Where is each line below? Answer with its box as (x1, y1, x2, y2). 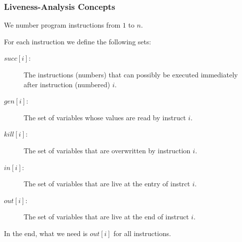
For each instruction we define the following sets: (4, 36, 151, 46)
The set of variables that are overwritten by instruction (24, 145, 191, 155)
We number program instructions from (4, 20, 121, 30)
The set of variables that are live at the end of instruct (24, 211, 189, 222)
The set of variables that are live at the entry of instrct (24, 178, 190, 189)
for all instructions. (113, 228, 171, 238)
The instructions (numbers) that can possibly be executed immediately (24, 69, 238, 79)
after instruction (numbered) (24, 79, 110, 89)
